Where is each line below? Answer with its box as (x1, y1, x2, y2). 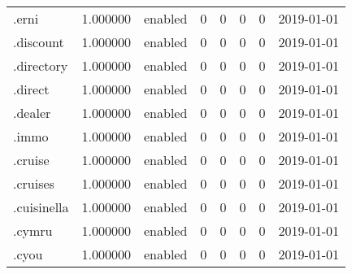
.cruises (13, 174, 54, 193)
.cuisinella (13, 198, 69, 216)
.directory (13, 56, 68, 75)
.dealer (13, 103, 51, 122)
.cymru (13, 221, 53, 240)
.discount (13, 33, 64, 51)
